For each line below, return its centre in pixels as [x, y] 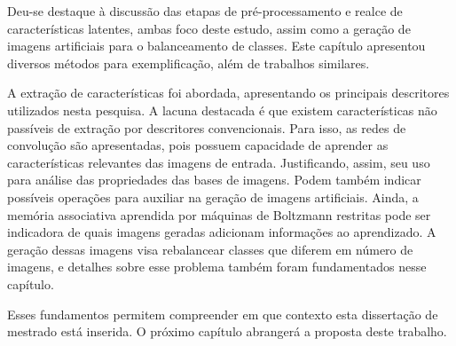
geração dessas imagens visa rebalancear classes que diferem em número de [210, 249]
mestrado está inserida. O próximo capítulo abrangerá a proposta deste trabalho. [227, 331]
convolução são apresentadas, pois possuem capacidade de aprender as [198, 145]
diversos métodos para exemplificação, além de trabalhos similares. [189, 63]
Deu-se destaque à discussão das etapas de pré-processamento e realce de [205, 11]
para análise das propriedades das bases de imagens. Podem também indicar [214, 180]
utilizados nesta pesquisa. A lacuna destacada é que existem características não [222, 110]
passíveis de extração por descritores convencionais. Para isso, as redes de [207, 127]
